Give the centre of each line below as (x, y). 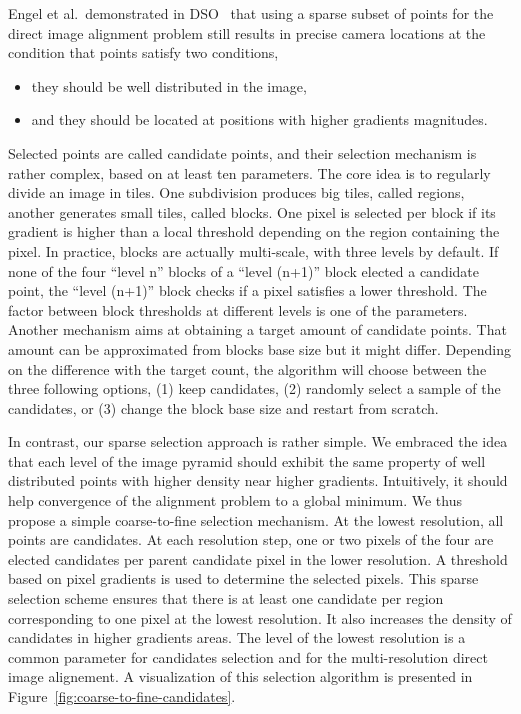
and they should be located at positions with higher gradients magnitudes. (259, 119)
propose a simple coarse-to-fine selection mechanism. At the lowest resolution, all (256, 519)
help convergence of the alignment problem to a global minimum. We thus (235, 500)
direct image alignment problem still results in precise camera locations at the (247, 32)
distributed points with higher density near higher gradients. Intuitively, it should (258, 480)
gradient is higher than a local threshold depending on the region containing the (254, 231)
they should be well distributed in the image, (169, 85)
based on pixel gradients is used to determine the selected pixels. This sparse (243, 578)
